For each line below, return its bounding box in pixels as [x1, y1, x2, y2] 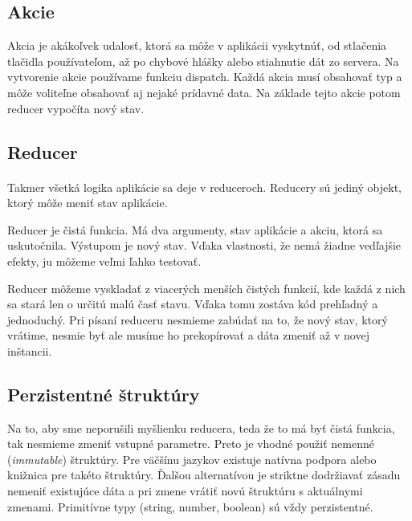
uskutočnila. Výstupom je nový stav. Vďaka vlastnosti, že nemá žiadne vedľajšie [7, 237, 402, 254]
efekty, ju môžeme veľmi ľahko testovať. [7, 252, 202, 269]
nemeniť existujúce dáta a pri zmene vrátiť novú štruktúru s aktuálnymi [7, 482, 363, 499]
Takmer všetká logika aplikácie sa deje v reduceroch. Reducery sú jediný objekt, [7, 178, 402, 195]
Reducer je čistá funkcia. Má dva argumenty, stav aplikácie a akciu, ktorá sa [7, 221, 383, 238]
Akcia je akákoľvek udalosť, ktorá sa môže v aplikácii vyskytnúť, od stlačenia [7, 37, 387, 54]
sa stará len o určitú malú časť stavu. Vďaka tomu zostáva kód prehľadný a [7, 295, 378, 312]
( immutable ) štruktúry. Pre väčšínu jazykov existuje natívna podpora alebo [7, 450, 377, 467]
